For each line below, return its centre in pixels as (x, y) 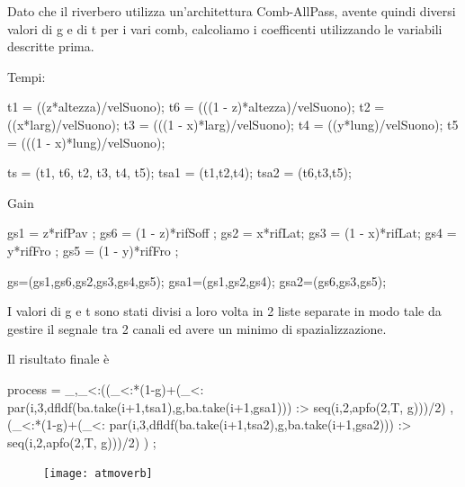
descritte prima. (51, 46)
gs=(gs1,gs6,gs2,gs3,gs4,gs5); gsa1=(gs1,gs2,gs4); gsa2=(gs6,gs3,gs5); (197, 280)
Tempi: (27, 76)
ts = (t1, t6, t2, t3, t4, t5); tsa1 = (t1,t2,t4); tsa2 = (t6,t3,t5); (179, 172)
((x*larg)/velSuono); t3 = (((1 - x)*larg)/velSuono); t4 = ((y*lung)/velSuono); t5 (233, 124)
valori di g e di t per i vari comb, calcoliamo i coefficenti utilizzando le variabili (225, 28)
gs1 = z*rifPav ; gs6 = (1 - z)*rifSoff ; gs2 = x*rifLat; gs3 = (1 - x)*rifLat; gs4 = (232, 233)
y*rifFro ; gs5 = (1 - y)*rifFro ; (93, 250)
